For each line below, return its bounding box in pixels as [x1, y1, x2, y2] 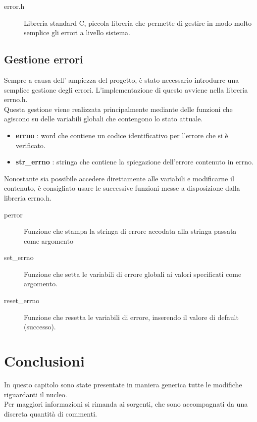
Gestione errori [4, 52, 83, 67]
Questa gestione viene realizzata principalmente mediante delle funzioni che [4, 104, 233, 114]
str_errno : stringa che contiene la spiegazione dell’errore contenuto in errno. [15, 157, 254, 167]
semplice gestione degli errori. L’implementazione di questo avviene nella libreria [4, 84, 248, 95]
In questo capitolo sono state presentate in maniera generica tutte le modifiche [4, 379, 242, 389]
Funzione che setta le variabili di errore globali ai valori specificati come [24, 268, 242, 279]
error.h [4, 1, 25, 11]
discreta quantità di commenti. [4, 408, 97, 419]
